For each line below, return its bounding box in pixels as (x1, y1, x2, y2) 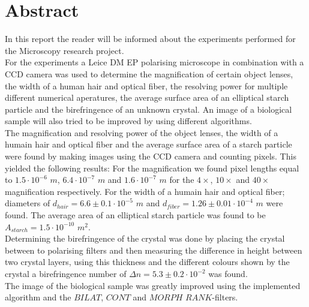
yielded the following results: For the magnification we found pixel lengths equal (5, 161, 299, 174)
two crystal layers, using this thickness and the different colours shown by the (5, 255, 290, 268)
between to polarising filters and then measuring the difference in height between (5, 243, 302, 256)
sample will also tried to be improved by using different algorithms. (5, 115, 252, 127)
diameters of (5, 197, 50, 209)
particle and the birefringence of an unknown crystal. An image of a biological (5, 103, 292, 115)
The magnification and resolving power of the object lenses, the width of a (5, 126, 278, 139)
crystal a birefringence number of (5, 267, 127, 279)
